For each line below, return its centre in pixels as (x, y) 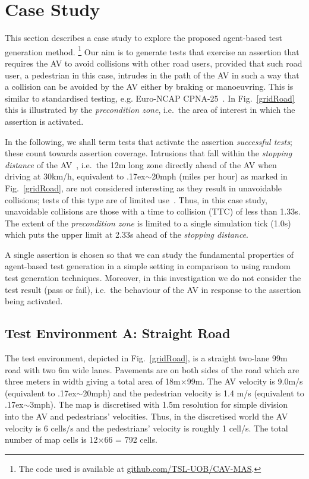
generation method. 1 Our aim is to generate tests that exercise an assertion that (152, 51)
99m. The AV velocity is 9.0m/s (245, 381)
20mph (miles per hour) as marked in (220, 176)
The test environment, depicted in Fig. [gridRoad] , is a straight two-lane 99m (146, 358)
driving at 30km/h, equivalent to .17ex (75, 176)
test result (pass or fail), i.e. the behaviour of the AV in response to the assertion (153, 289)
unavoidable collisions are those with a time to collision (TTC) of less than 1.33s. (153, 211)
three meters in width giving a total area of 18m (93, 381)
